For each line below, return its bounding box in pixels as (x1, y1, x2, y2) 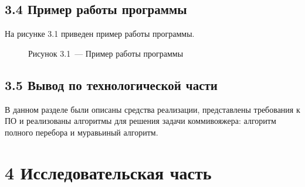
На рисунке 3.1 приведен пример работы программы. (5, 27, 195, 40)
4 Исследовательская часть (5, 160, 212, 184)
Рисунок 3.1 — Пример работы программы (28, 47, 184, 59)
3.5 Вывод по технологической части (5, 75, 218, 93)
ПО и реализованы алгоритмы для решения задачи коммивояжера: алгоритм (5, 115, 276, 127)
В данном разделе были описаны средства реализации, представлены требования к (5, 103, 300, 115)
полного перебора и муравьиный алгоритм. (5, 126, 158, 138)
